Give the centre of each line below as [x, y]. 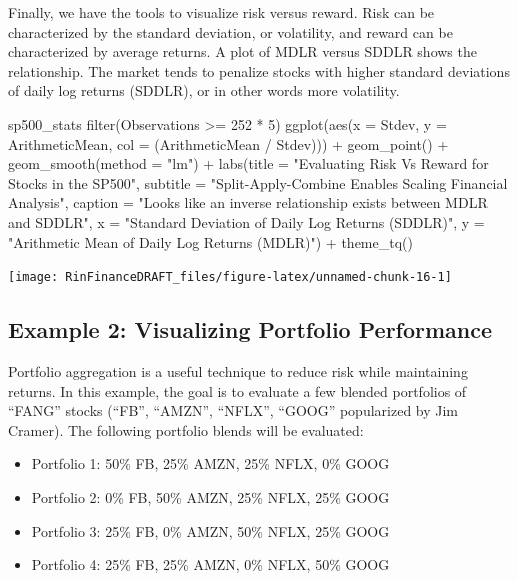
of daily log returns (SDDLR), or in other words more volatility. [204, 90]
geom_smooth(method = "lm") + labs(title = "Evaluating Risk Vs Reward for [248, 163]
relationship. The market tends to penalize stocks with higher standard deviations [259, 70]
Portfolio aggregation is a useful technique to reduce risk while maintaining [238, 370]
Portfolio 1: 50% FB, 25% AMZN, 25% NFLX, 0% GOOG [210, 463]
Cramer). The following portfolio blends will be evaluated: [186, 429]
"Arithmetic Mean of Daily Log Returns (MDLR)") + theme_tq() [210, 241]
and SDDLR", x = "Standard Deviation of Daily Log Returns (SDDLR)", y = [246, 221]
